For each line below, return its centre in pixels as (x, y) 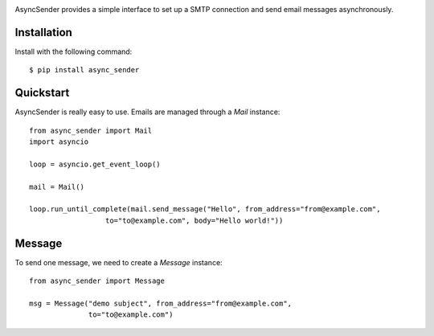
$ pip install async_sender (84, 70)
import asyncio (59, 141)
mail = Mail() (57, 186)
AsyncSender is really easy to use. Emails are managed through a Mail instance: (147, 112)
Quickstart (42, 93)
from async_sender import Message (97, 281)
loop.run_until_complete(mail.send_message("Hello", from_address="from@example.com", (205, 209)
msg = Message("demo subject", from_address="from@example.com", (161, 303)
